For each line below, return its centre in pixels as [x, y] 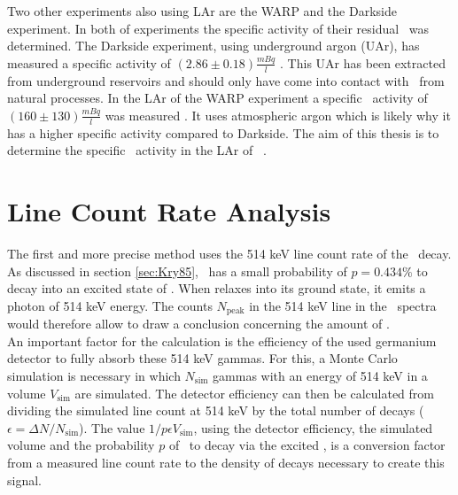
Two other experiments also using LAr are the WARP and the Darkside [202, 11]
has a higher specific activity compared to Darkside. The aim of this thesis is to [223, 132]
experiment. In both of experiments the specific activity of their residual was [218, 28]
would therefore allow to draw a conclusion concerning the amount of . [198, 324]
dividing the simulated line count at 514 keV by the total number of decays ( [216, 410]
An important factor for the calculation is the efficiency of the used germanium [222, 340]
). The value [112, 427]
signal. [24, 480]
